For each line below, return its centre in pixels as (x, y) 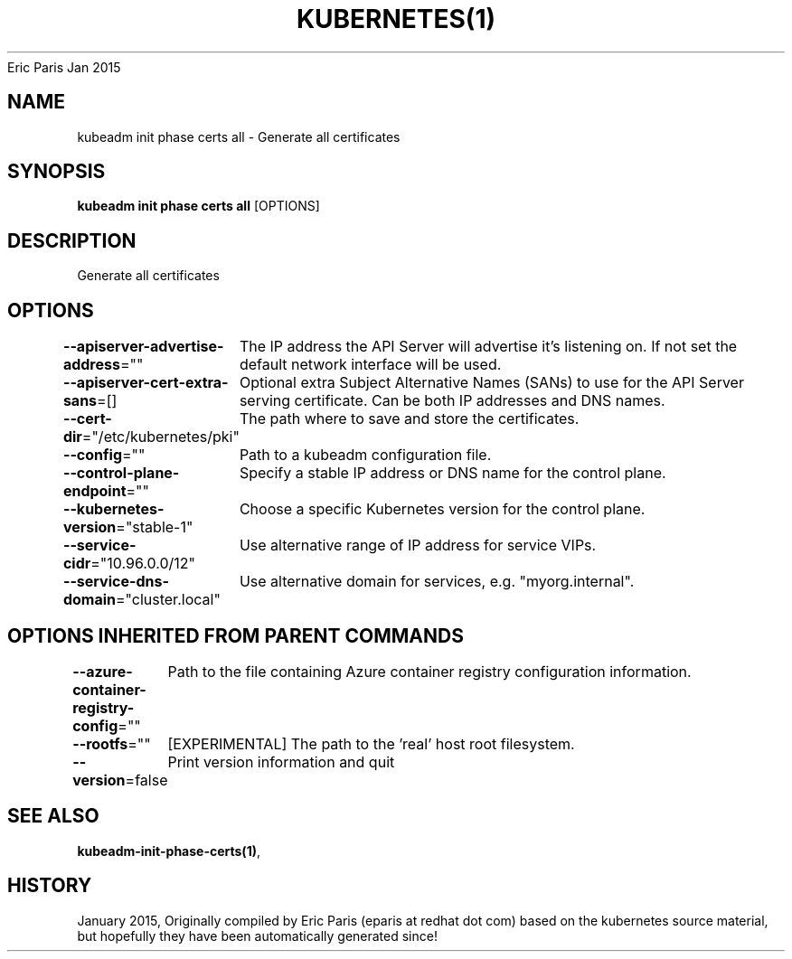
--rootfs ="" (112, 743)
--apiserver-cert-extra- (146, 383)
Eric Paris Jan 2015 (64, 67)
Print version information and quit (281, 762)
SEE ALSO (53, 816)
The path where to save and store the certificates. (409, 419)
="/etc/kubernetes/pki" (160, 437)
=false (146, 780)
